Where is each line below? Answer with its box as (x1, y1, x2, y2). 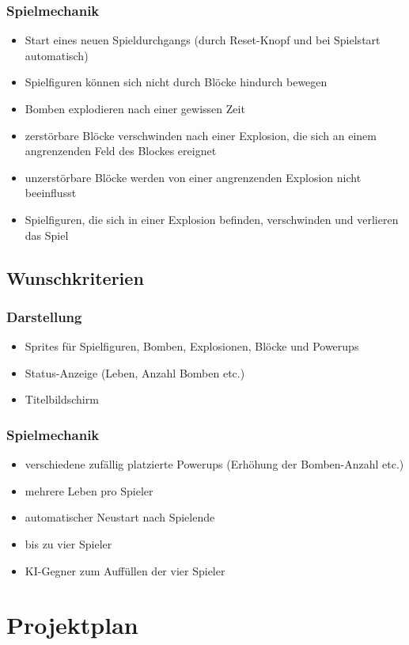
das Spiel (25, 226, 69, 243)
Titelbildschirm (25, 391, 99, 408)
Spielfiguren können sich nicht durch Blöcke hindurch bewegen (25, 74, 328, 90)
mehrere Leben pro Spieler (25, 482, 153, 499)
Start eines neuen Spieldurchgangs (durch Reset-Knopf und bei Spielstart (25, 32, 381, 48)
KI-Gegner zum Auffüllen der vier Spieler (25, 562, 225, 579)
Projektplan (6, 609, 138, 641)
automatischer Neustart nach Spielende (25, 509, 215, 525)
